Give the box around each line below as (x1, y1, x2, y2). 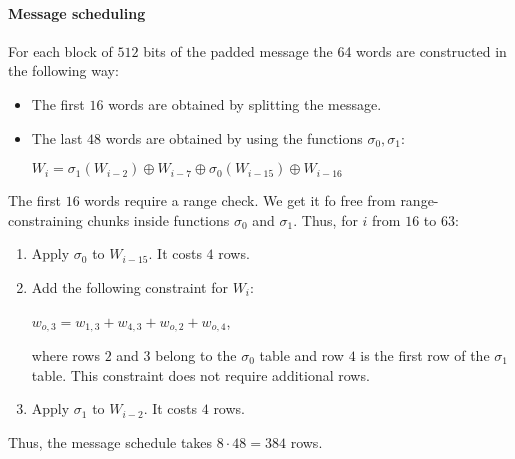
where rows (31, 345, 100, 365)
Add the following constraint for (31, 276, 228, 297)
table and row (259, 345, 344, 365)
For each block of (8, 40, 113, 61)
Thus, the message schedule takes (8, 431, 213, 452)
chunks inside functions (87, 209, 230, 230)
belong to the (155, 345, 237, 365)
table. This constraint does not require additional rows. (31, 364, 370, 385)
